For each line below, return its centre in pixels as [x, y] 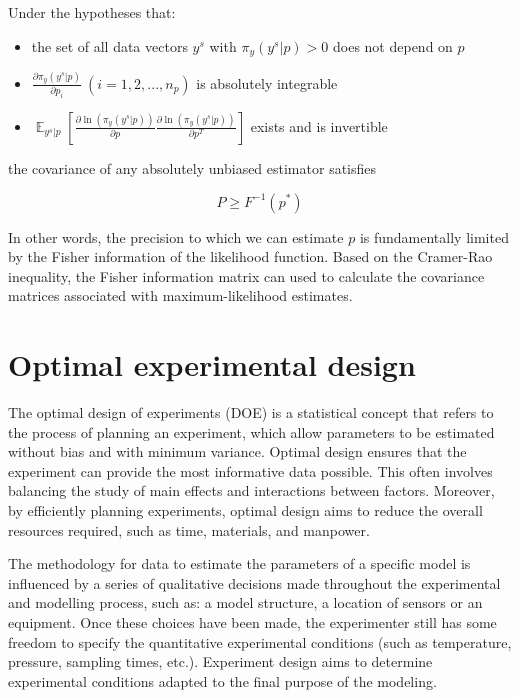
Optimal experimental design [212, 364]
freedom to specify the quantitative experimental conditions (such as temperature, [260, 641]
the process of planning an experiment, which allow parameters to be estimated [251, 431]
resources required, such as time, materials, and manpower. [189, 529]
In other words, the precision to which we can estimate [176, 236]
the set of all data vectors [109, 45]
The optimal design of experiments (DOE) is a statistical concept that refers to [251, 412]
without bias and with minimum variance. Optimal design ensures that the [237, 451]
